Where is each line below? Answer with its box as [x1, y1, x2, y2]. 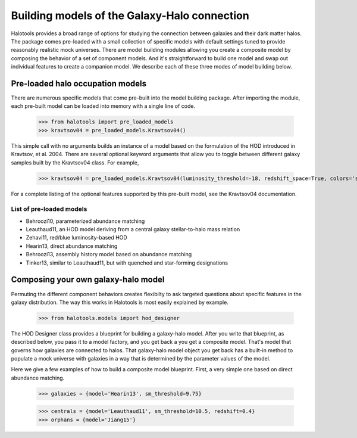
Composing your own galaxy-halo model [11, 275, 165, 285]
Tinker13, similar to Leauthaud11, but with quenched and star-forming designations [26, 259, 228, 266]
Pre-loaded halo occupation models [11, 78, 147, 89]
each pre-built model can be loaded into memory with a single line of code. [11, 102, 196, 110]
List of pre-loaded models [11, 205, 87, 213]
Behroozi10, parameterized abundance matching [26, 218, 145, 225]
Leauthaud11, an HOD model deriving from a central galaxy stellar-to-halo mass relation [26, 226, 240, 233]
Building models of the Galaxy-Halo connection [11, 9, 249, 22]
